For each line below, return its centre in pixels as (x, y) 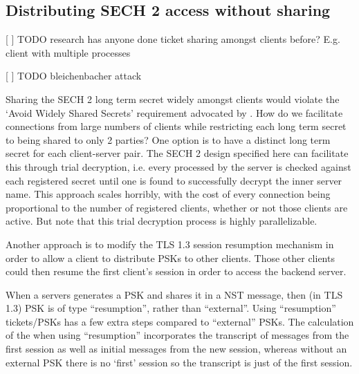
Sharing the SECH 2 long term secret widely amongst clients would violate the (173, 99)
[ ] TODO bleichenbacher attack (74, 76)
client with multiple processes (68, 52)
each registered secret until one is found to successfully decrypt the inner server (174, 180)
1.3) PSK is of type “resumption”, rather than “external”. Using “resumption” (171, 308)
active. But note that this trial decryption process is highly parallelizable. (162, 221)
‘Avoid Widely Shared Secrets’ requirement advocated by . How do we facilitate (174, 112)
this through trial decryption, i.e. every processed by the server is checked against (178, 166)
